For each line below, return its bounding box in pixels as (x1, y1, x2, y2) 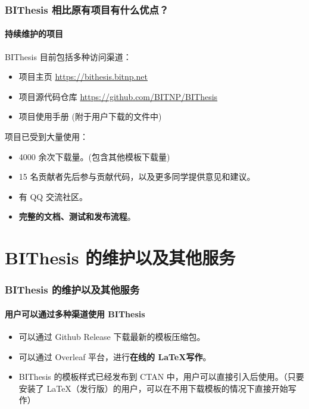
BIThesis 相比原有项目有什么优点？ (5, 2, 169, 17)
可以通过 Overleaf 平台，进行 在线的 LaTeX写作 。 (18, 350, 211, 363)
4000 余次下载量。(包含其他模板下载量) (18, 150, 170, 163)
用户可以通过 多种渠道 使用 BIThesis (5, 307, 145, 320)
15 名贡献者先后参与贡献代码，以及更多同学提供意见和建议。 (18, 170, 255, 183)
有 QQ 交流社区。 (18, 190, 88, 202)
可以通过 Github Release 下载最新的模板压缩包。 (18, 330, 205, 342)
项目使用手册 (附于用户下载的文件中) (18, 110, 162, 123)
